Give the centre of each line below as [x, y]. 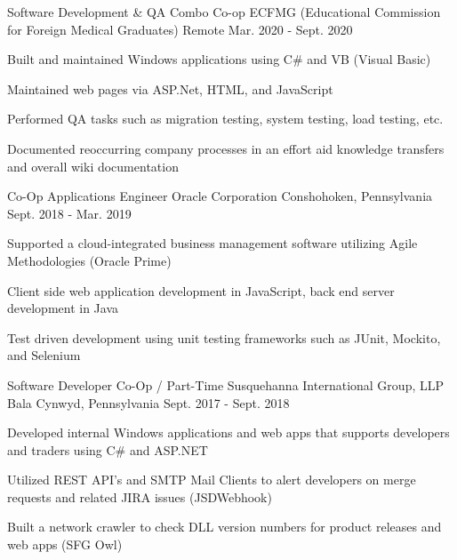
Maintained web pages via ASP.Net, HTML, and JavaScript [170, 88]
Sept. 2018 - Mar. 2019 [69, 213]
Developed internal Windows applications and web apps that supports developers [228, 432]
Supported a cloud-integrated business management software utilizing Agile [212, 243]
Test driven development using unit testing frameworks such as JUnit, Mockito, [224, 337]
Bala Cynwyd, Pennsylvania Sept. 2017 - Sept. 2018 [148, 402]
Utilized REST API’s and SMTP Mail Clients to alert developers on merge [212, 480]
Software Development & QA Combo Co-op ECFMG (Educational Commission [224, 12]
